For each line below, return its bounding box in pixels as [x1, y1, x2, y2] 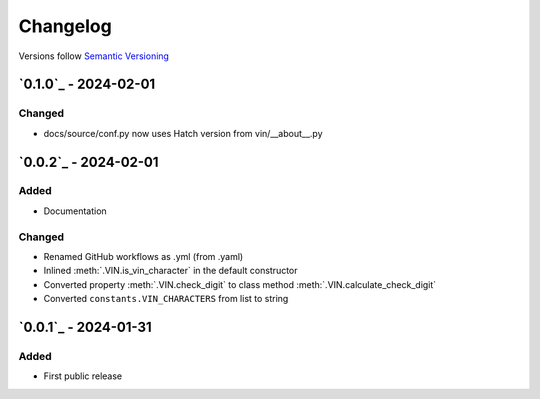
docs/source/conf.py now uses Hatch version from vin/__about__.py [43, 127, 324, 139]
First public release [43, 370, 123, 382]
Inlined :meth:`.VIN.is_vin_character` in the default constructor [43, 265, 299, 277]
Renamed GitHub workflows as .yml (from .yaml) [43, 251, 244, 262]
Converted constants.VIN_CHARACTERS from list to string [43, 293, 289, 305]
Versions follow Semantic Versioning [18, 50, 170, 62]
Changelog [18, 15, 112, 37]
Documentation [43, 205, 107, 217]
